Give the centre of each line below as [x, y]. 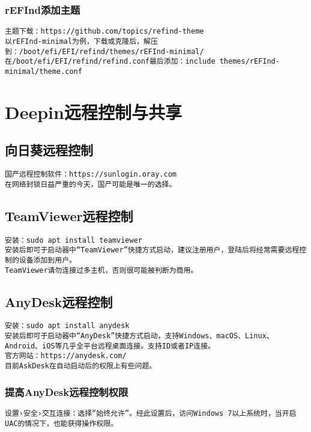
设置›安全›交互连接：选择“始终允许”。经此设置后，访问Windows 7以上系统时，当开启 [151, 413]
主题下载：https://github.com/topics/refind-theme [104, 32]
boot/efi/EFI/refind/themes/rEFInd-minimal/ [113, 51]
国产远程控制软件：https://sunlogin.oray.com [91, 175]
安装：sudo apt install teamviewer [74, 240]
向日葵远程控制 [49, 150]
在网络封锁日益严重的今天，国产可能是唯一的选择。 [91, 184]
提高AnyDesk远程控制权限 [67, 391]
